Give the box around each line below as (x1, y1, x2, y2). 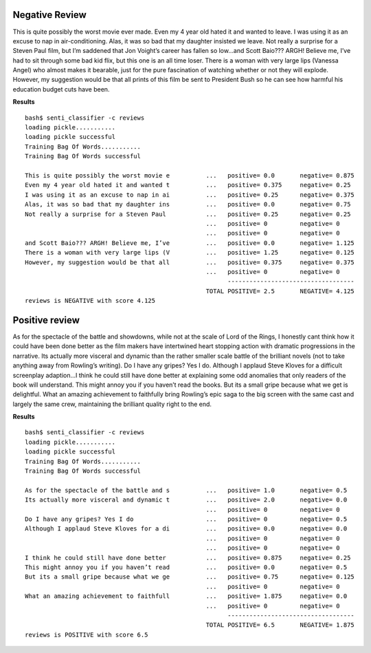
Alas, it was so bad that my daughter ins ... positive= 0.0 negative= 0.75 (25, 200, 351, 208)
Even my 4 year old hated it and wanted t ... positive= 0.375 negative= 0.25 (25, 181, 351, 189)
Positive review (12, 314, 80, 326)
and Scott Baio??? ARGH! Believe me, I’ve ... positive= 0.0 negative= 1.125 (25, 239, 355, 247)
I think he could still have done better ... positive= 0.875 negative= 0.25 (25, 554, 351, 561)
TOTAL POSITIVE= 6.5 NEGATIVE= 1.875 (205, 621, 355, 629)
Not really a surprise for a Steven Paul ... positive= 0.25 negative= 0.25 (25, 210, 351, 218)
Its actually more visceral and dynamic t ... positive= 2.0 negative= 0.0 (25, 496, 348, 504)
